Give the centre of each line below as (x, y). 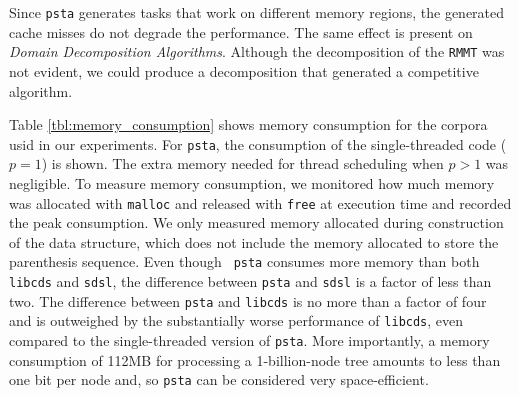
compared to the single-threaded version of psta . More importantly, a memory (249, 340)
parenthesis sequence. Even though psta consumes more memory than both (244, 261)
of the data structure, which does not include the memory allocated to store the (254, 241)
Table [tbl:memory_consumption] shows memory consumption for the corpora (248, 124)
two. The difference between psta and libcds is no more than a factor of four (248, 300)
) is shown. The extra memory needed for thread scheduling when (242, 163)
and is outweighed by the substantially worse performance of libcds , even (236, 320)
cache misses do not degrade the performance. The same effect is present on (241, 31)
